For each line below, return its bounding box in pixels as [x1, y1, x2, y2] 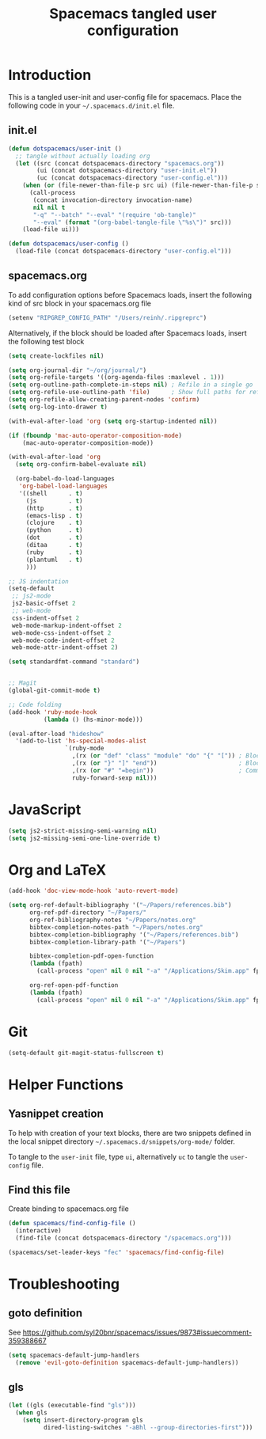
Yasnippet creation [8, 1107, 104, 1121]
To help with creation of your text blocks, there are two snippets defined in [8, 1128, 252, 1137]
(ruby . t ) [25, 548, 83, 556]
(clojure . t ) [25, 519, 83, 527]
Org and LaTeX [8, 860, 107, 879]
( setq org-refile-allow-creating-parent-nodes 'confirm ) [8, 396, 200, 404]
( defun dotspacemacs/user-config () [8, 240, 129, 248]
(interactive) [15, 1227, 62, 1235]
